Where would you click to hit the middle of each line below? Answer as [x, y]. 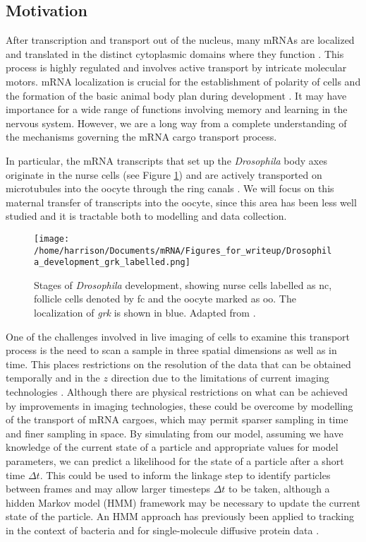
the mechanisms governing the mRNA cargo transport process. [141, 137]
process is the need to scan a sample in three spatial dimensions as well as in [171, 350]
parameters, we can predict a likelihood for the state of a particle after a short [175, 461]
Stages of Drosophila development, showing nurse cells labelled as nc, [183, 284]
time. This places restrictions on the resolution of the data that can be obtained [178, 364]
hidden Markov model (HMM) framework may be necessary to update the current [183, 502]
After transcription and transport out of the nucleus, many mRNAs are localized [180, 40]
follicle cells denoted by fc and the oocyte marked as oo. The [165, 299]
